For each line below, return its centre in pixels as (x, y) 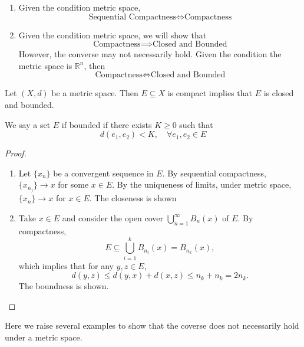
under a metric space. (44, 337)
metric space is (45, 65)
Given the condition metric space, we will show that (113, 35)
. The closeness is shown (133, 198)
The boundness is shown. (64, 286)
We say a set (28, 124)
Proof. (16, 153)
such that (196, 124)
